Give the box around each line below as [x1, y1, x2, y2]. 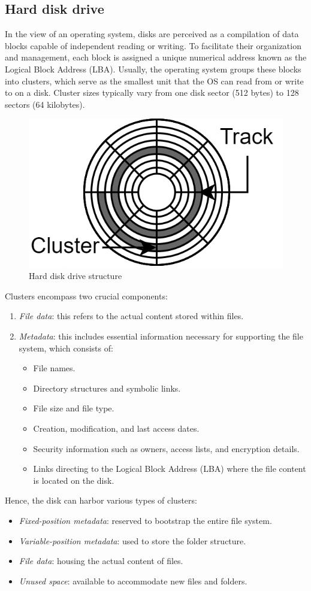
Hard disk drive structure [29, 269, 122, 282]
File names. [33, 362, 76, 374]
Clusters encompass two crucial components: [5, 289, 168, 302]
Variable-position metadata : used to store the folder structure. [19, 534, 246, 547]
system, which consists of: [19, 341, 113, 354]
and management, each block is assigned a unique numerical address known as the [5, 51, 307, 63]
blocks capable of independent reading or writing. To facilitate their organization [5, 39, 301, 51]
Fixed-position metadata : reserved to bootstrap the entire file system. [19, 514, 272, 526]
